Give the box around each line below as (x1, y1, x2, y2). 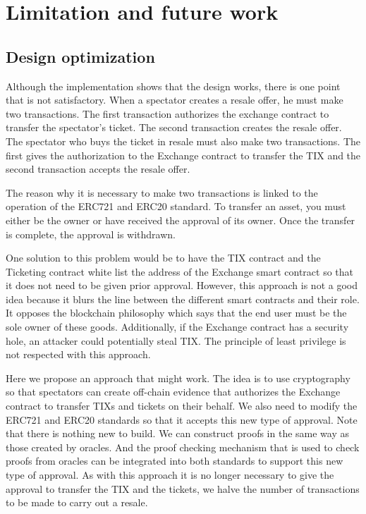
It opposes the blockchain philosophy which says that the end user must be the (6, 305, 347, 320)
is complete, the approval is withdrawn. (6, 226, 176, 241)
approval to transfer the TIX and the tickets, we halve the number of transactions (6, 481, 360, 496)
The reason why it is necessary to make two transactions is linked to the (6, 185, 318, 200)
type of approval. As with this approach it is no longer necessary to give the (6, 467, 334, 482)
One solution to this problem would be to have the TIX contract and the (6, 250, 321, 265)
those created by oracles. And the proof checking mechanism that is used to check (6, 439, 360, 454)
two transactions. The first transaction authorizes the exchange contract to (6, 106, 329, 121)
